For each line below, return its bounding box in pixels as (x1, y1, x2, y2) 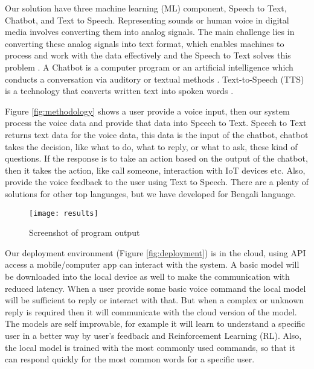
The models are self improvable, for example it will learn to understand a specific (5, 317, 306, 330)
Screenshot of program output (29, 226, 140, 239)
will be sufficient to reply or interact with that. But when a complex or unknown (5, 294, 304, 306)
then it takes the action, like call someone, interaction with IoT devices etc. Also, (5, 163, 306, 176)
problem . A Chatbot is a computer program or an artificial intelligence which (5, 60, 293, 73)
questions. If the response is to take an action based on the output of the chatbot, (5, 152, 308, 165)
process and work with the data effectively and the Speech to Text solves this (5, 49, 291, 61)
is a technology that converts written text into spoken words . (5, 84, 234, 97)
